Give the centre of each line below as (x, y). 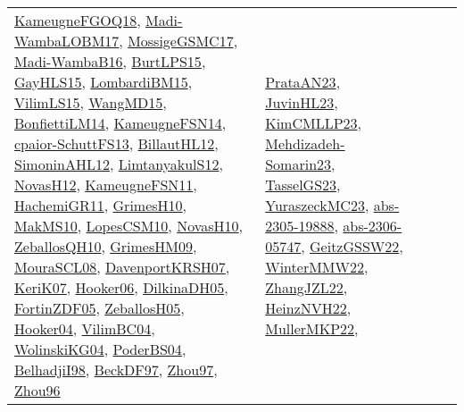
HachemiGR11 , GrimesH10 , (101, 205)
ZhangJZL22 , (307, 287)
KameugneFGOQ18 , (78, 20)
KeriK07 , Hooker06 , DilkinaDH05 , (121, 287)
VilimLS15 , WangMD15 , (91, 102)
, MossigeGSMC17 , (178, 41)
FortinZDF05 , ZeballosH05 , (99, 308)
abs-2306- (373, 226)
